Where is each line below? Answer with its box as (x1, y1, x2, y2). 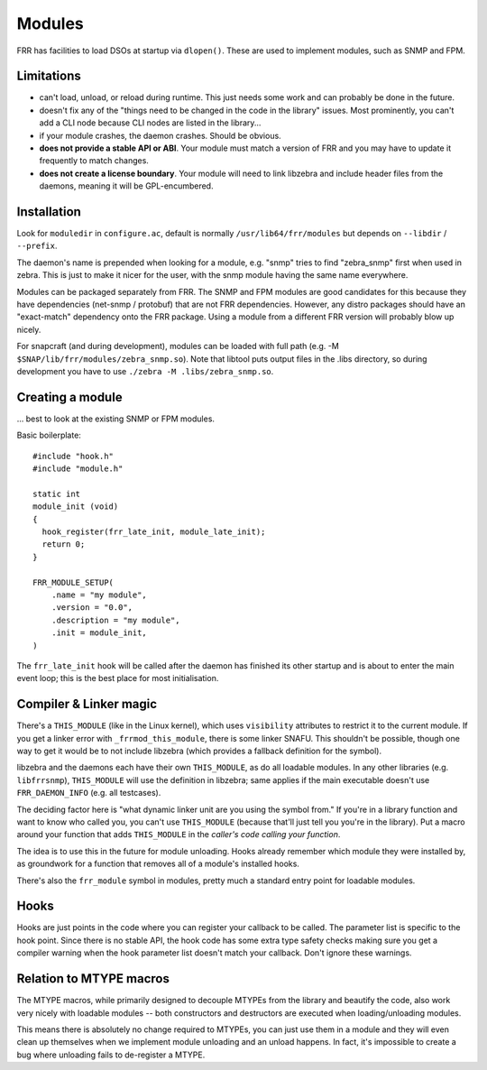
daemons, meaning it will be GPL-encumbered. (39, 180, 214, 191)
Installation (16, 204, 81, 219)
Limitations (16, 69, 81, 84)
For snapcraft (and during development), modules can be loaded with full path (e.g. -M (16, 341, 340, 352)
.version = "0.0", (51, 603, 133, 613)
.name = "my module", (51, 589, 148, 600)
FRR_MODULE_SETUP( (32, 577, 115, 587)
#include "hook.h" (32, 451, 115, 461)
